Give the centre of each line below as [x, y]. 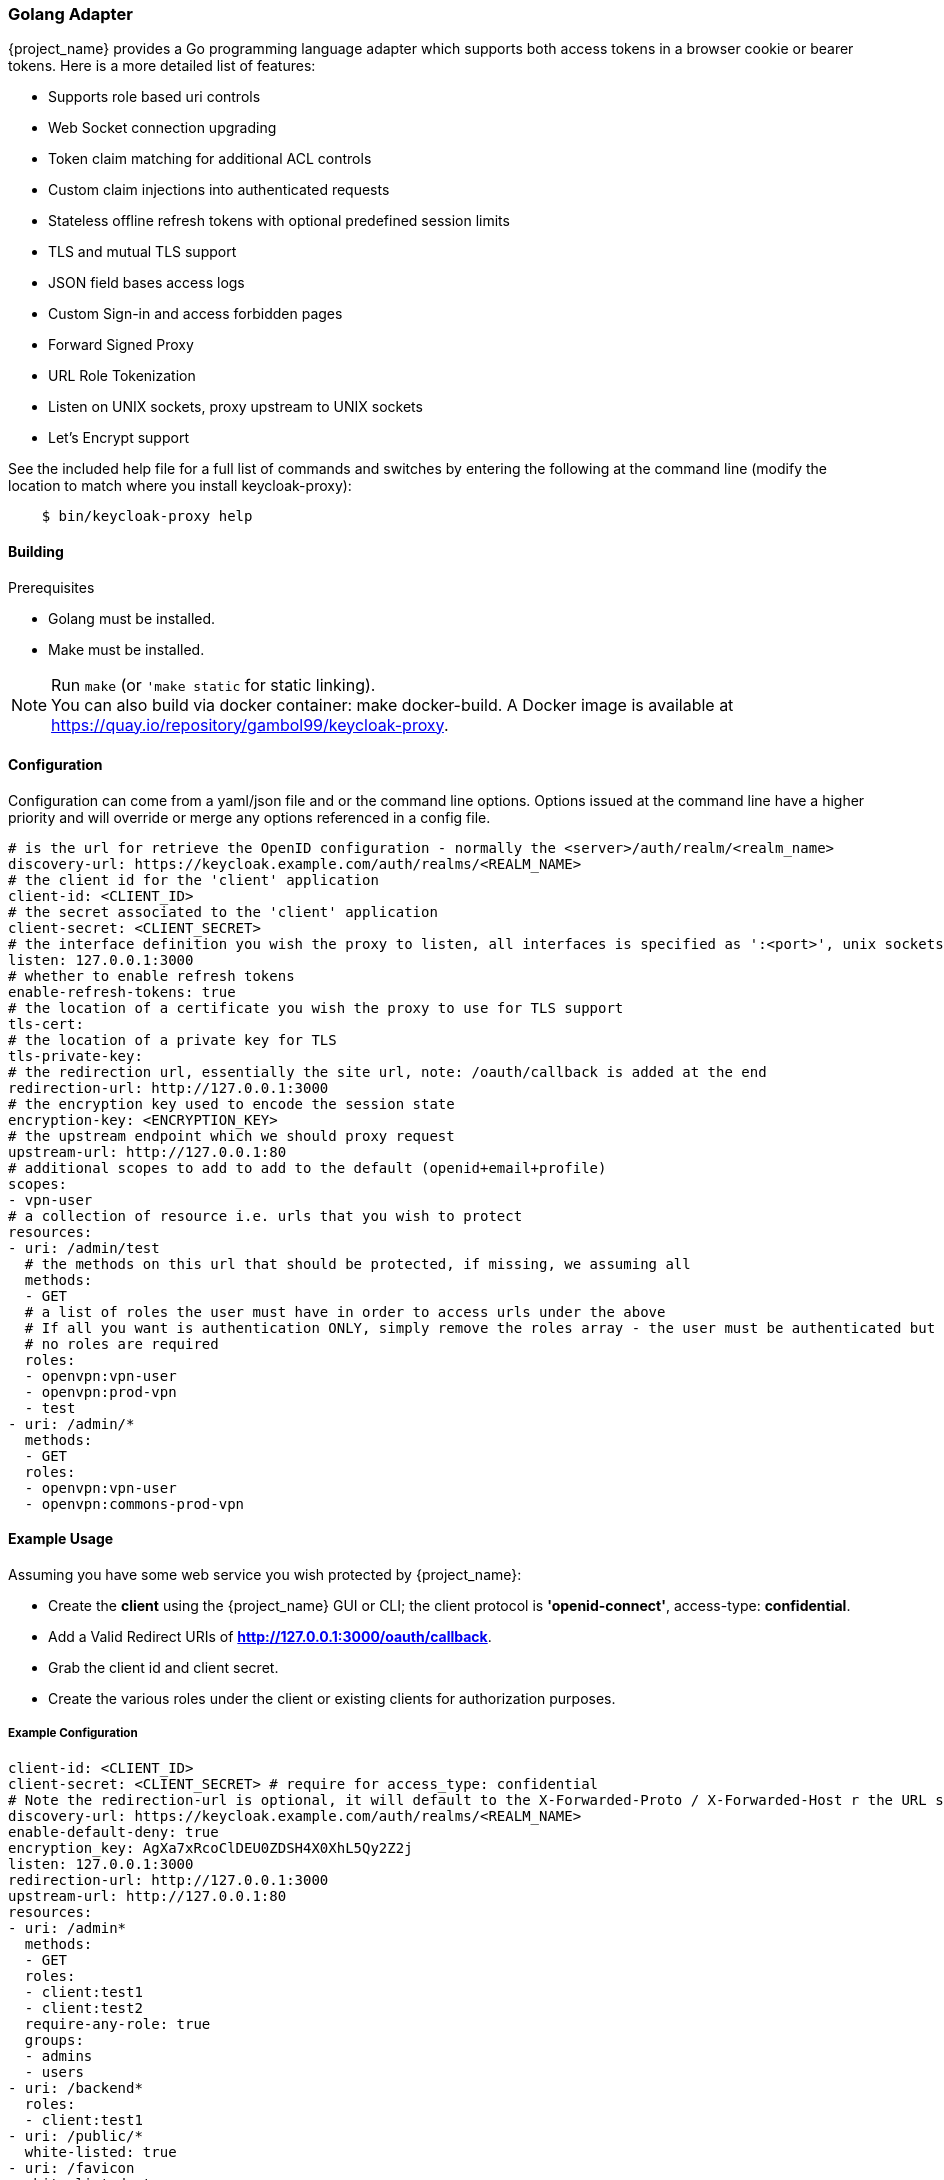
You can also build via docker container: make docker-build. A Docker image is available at [392, 704]
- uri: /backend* [75, 2087]
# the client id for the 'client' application [193, 879]
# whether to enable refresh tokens [151, 975]
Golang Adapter [70, 14]
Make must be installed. [126, 649]
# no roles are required [121, 1343]
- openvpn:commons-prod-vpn [134, 1503]
